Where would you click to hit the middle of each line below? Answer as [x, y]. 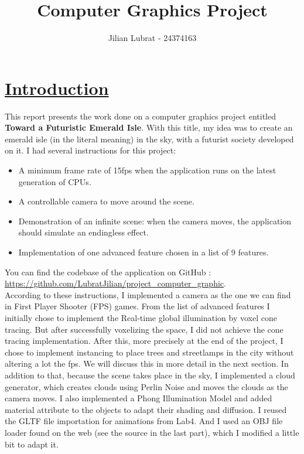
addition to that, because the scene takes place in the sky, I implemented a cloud [150, 375]
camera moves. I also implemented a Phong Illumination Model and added [139, 398]
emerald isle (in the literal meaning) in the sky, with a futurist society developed [149, 139]
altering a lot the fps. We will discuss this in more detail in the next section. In [147, 363]
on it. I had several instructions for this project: [90, 150]
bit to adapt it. [32, 444]
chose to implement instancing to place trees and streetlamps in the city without [149, 352]
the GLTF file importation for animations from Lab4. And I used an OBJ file [144, 421]
